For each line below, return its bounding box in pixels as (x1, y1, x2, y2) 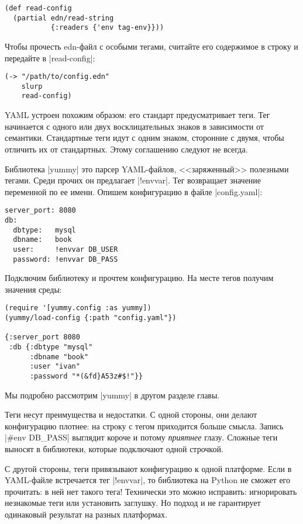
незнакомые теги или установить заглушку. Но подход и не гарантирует (5, 497, 261, 509)
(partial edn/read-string (13, 13, 114, 22)
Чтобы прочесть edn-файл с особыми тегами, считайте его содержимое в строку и (5, 40, 298, 52)
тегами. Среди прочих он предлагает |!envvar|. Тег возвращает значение (5, 174, 261, 186)
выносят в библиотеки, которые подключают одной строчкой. (5, 443, 223, 455)
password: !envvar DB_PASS (13, 255, 118, 263)
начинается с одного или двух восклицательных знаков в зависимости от (5, 120, 264, 132)
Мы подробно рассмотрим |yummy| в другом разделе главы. (5, 388, 220, 401)
